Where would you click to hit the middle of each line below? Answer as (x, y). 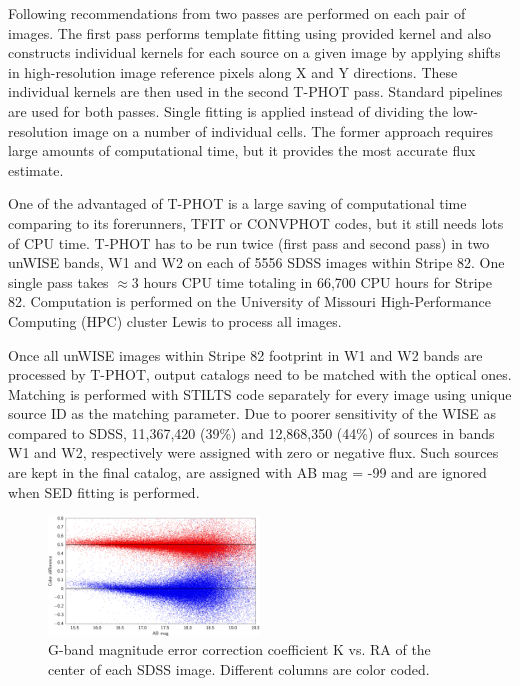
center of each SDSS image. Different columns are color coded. (239, 668)
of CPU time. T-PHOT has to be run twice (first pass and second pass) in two (249, 242)
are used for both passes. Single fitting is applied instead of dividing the (228, 110)
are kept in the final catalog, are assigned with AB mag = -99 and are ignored (247, 472)
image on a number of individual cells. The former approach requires (283, 130)
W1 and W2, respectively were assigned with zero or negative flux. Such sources (253, 452)
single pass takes (58, 281)
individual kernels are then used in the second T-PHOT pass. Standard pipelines (255, 91)
